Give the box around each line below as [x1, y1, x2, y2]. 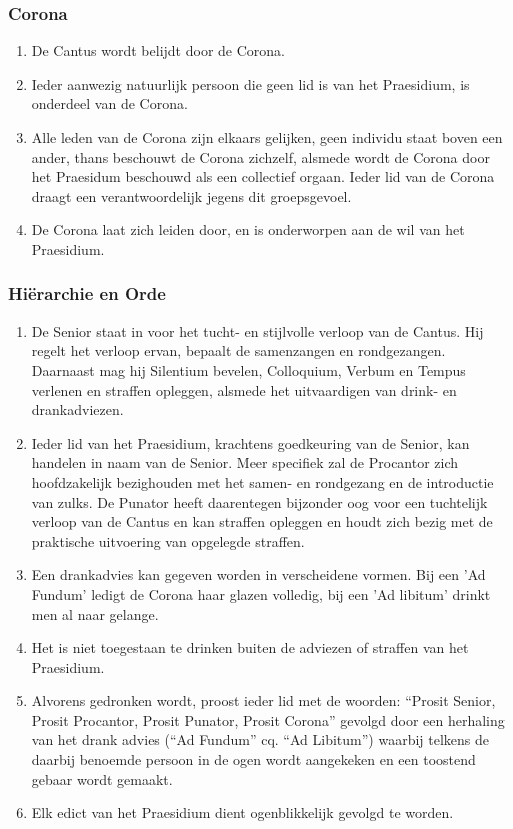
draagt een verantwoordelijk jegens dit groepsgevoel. [31, 185, 352, 206]
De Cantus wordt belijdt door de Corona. [31, 40, 285, 61]
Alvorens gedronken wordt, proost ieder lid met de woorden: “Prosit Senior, [31, 690, 496, 711]
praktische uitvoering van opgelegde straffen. [31, 530, 305, 551]
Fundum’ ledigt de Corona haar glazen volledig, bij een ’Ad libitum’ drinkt [31, 583, 491, 604]
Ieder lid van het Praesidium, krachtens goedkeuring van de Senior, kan [31, 432, 470, 453]
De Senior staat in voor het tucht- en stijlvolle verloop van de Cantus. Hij [31, 320, 484, 341]
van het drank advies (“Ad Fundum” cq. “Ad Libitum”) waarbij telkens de [31, 729, 489, 750]
